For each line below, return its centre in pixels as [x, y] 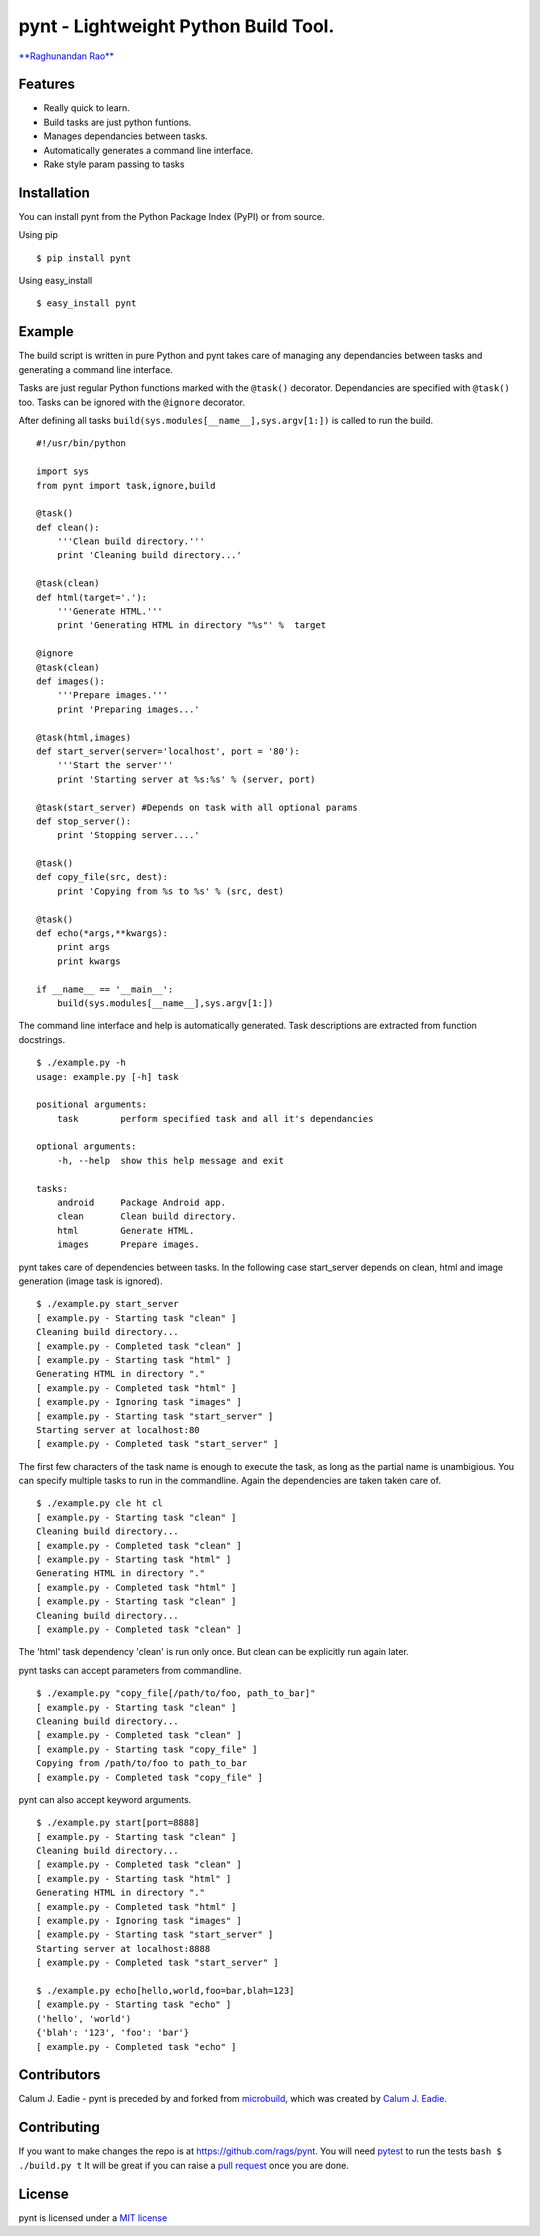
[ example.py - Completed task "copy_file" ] [150, 1777]
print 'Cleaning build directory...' [149, 555]
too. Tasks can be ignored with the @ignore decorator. [131, 402]
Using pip [38, 235]
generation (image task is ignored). [90, 1281]
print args [83, 947]
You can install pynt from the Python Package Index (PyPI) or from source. [171, 216]
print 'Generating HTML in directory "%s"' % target [191, 625]
